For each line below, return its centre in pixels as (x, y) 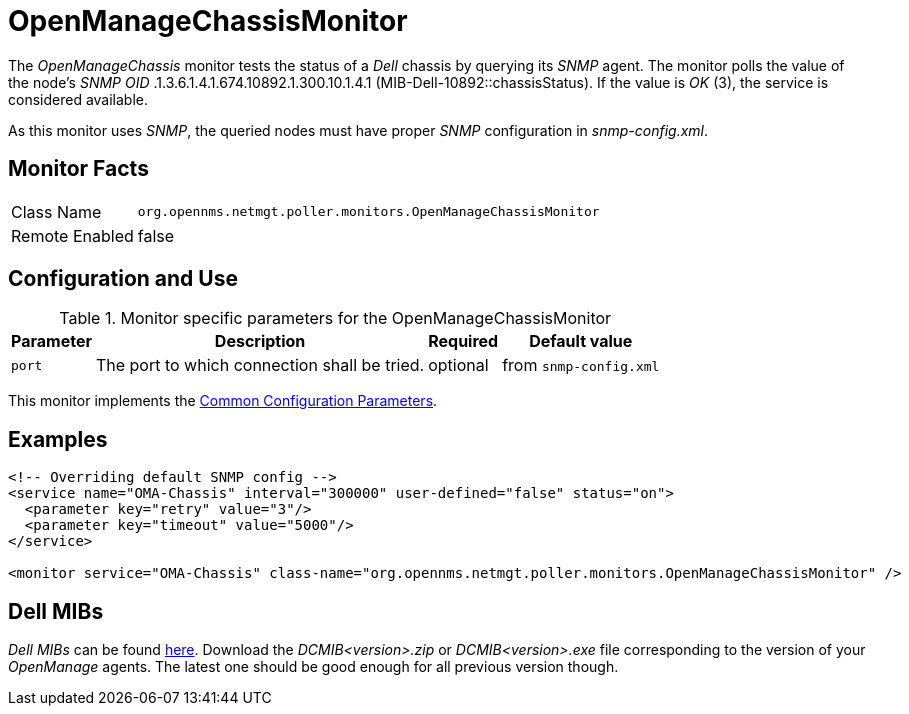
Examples (58, 439)
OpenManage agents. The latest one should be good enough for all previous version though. (313, 667)
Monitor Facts (78, 169)
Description (260, 341)
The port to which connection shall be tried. (260, 365)
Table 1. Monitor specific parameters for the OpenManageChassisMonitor (335, 318)
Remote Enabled (72, 235)
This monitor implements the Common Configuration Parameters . (223, 401)
